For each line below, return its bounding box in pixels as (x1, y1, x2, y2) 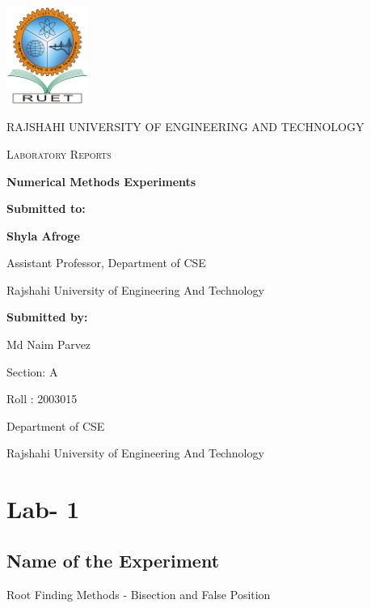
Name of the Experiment (6, 547, 220, 572)
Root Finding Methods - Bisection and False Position (6, 585, 271, 602)
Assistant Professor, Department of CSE (6, 254, 206, 271)
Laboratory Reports (6, 145, 112, 162)
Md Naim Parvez (6, 336, 91, 353)
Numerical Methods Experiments (6, 172, 196, 189)
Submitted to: (6, 200, 86, 217)
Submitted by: (6, 308, 88, 325)
